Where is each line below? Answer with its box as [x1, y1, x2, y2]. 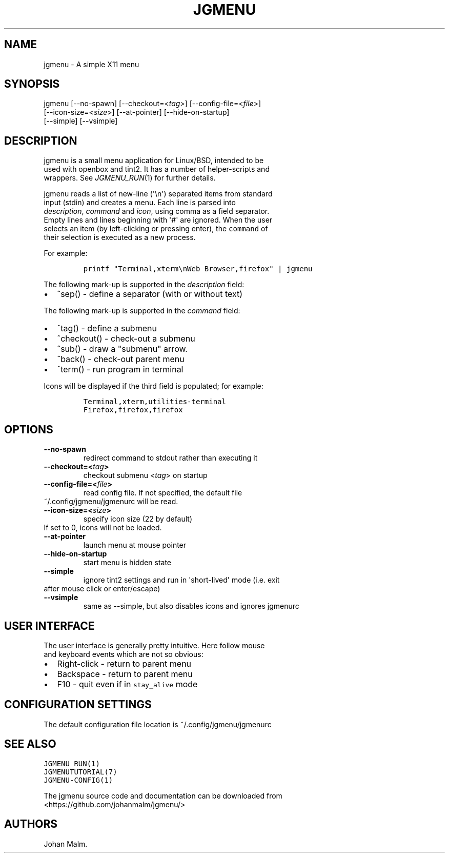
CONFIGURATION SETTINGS [4, 698, 152, 711]
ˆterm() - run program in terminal [57, 364, 183, 375]
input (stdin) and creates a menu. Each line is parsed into [44, 198, 236, 207]
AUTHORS [4, 818, 58, 831]
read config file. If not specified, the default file [83, 488, 242, 497]
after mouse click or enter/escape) [44, 584, 160, 593]
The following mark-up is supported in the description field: [44, 280, 244, 289]
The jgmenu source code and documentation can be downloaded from [44, 791, 282, 800]
